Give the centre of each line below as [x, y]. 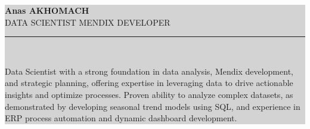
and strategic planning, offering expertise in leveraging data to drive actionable [149, 83]
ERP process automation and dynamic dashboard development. [121, 118]
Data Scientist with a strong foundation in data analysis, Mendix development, [149, 71]
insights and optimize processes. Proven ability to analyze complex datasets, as [149, 94]
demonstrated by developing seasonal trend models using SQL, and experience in [153, 106]
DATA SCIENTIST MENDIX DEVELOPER [88, 22]
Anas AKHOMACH [47, 10]
